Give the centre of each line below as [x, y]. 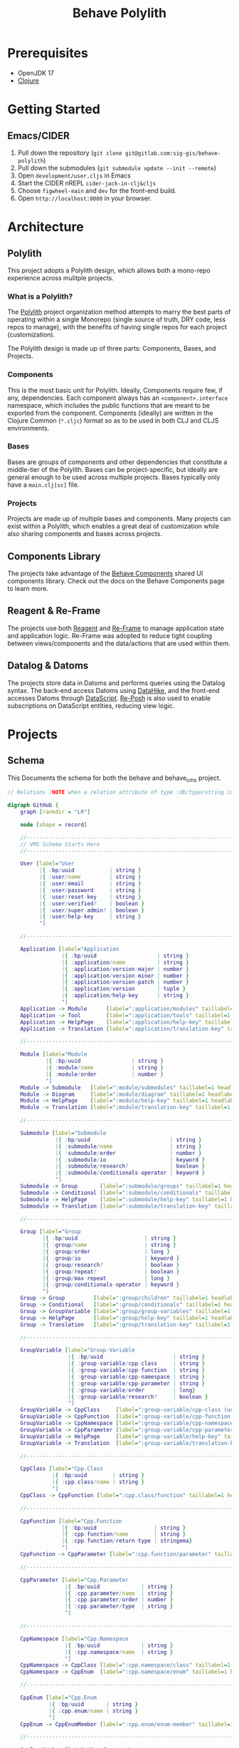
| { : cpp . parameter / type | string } [119, 1606]
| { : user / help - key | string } [90, 917]
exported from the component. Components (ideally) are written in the [110, 413]
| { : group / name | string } [109, 1245]
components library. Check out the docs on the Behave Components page [116, 581]
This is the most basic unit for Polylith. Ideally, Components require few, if [115, 390]
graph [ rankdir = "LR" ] [55, 812]
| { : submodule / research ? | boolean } [130, 1166]
